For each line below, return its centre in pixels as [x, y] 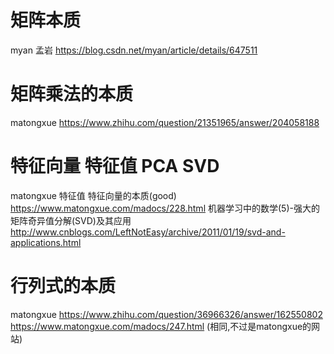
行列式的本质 [63, 286]
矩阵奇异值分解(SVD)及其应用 [71, 220]
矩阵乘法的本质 [72, 94]
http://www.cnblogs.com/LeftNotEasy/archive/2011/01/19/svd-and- [148, 232]
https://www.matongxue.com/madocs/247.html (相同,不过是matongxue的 [161, 326]
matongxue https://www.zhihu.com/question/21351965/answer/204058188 [165, 122]
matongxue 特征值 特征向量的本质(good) [93, 195]
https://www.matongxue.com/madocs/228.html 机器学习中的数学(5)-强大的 [165, 208]
